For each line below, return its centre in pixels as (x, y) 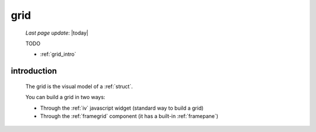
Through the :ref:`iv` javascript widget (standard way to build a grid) (122, 108)
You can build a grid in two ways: (65, 97)
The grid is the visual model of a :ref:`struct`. (79, 86)
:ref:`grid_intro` (58, 54)
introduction (34, 71)
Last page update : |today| (57, 33)
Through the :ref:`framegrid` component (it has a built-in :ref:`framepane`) (129, 116)
